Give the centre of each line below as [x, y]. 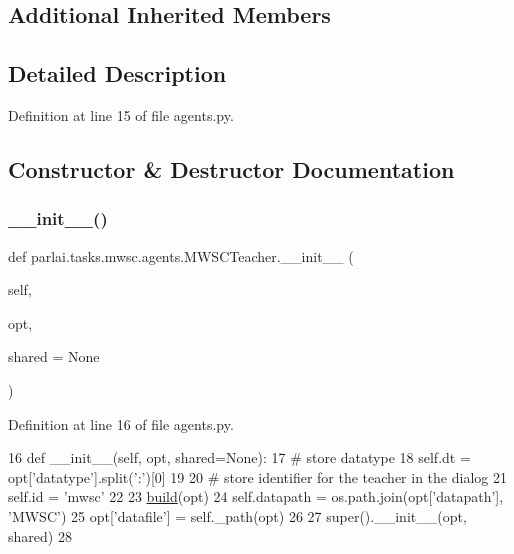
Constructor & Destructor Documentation [231, 168]
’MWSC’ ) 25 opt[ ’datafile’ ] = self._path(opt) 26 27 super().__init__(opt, [237, 515]
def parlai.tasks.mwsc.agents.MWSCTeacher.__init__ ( [181, 255]
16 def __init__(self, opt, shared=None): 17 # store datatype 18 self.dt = [239, 457]
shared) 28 [40, 535]
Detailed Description [117, 73]
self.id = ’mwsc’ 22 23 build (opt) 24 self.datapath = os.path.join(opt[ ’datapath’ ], [256, 496]
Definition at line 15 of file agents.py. [121, 114]
